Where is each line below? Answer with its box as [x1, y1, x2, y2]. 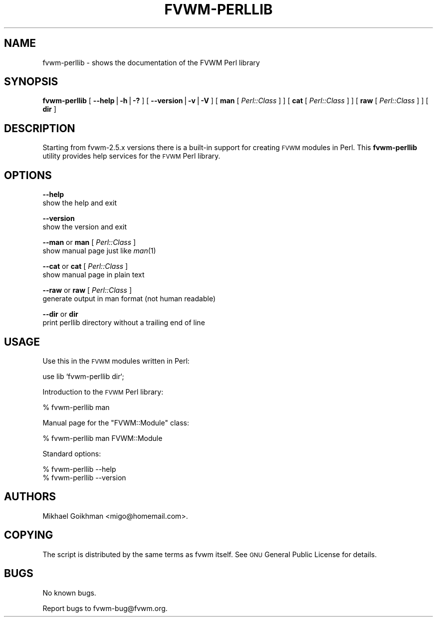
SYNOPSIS [4, 75, 58, 88]
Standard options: [42, 449, 101, 458]
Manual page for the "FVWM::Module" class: [42, 418, 189, 427]
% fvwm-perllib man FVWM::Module [42, 433, 163, 442]
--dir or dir [42, 310, 78, 319]
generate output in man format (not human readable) [42, 294, 216, 303]
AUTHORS [4, 490, 56, 503]
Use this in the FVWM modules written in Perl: [42, 356, 190, 365]
